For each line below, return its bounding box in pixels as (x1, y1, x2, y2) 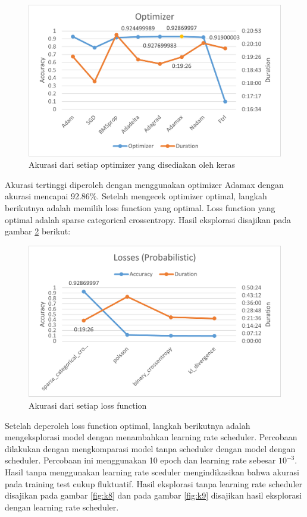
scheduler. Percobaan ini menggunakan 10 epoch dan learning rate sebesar (5, 454, 276, 466)
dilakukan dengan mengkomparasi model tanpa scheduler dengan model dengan (5, 442, 296, 455)
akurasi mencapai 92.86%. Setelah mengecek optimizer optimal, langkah (5, 190, 267, 202)
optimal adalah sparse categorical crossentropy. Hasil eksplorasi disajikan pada (5, 213, 292, 225)
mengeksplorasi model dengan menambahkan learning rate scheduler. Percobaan (5, 431, 297, 443)
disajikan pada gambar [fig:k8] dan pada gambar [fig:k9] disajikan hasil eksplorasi (5, 489, 302, 502)
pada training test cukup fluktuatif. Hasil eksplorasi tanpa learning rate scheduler (5, 477, 302, 490)
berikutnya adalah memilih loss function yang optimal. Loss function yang (5, 202, 275, 214)
